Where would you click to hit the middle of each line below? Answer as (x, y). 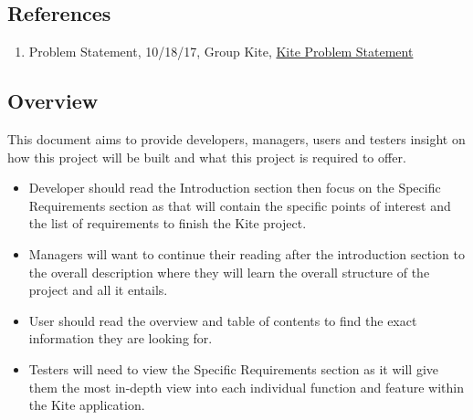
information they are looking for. (121, 338)
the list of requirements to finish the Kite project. (168, 223)
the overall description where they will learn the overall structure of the (229, 272)
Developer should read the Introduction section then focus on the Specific (235, 188)
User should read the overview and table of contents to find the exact (223, 320)
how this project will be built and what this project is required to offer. (207, 157)
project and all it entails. (98, 290)
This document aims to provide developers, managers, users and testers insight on (236, 139)
